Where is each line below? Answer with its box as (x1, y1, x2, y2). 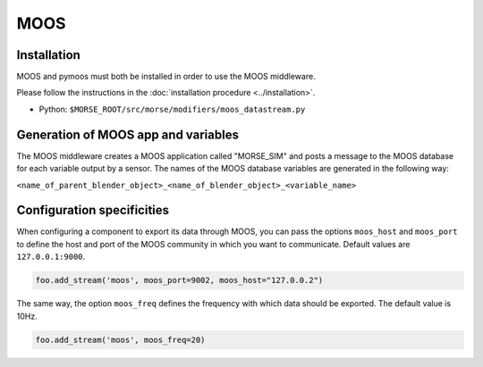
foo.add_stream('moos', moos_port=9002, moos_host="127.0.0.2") (35, 275, 324, 286)
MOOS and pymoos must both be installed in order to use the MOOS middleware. (16, 71, 317, 82)
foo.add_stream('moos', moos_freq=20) (35, 335, 206, 345)
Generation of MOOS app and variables (16, 127, 239, 142)
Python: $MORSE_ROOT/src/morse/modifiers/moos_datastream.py (38, 104, 306, 114)
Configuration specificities (16, 203, 170, 218)
